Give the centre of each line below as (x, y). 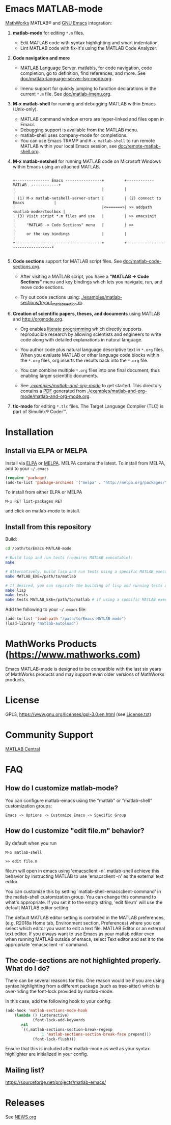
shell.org (30, 151)
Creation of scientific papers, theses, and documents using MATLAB (86, 313)
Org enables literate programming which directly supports (81, 329)
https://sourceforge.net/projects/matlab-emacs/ (55, 1082)
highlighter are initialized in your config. (47, 1054)
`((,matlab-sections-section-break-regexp (67, 1029)
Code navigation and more (41, 58)
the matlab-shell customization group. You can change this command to (81, 897)
